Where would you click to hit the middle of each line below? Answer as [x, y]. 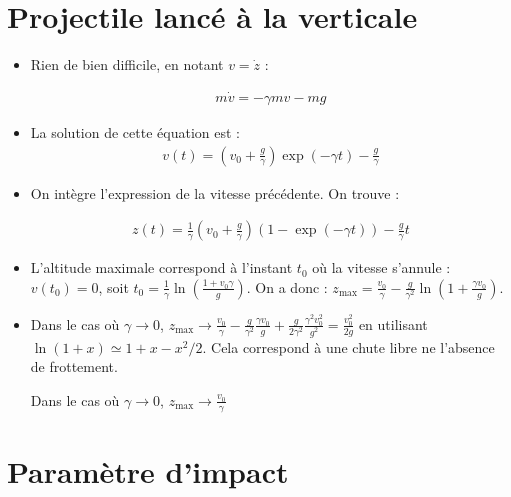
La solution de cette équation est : [135, 131]
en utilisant [393, 323]
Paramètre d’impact [148, 470]
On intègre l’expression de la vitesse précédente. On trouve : [215, 192]
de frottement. [74, 366]
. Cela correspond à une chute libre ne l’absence [348, 346]
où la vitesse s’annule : [381, 267]
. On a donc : [287, 286]
